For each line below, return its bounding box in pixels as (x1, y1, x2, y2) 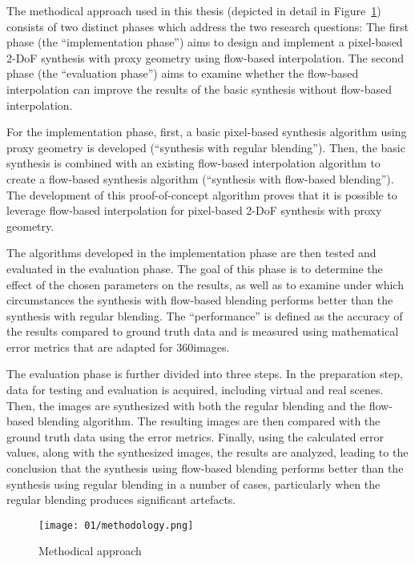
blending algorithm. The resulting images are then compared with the (37, 413, 381, 429)
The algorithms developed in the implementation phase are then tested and (6, 244, 377, 261)
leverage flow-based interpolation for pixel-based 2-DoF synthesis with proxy (6, 202, 382, 219)
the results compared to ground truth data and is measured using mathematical (6, 323, 399, 340)
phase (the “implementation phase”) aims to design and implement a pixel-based (6, 34, 403, 50)
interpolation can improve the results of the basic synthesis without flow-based (6, 80, 392, 97)
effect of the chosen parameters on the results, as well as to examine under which (6, 276, 404, 292)
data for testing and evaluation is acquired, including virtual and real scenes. (6, 381, 384, 398)
